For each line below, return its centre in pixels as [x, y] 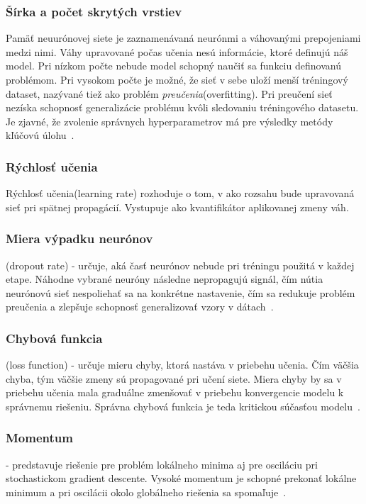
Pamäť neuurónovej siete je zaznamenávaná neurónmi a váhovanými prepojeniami [183, 38]
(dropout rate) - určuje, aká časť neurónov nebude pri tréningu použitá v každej [180, 265]
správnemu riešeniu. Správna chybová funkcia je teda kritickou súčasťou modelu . [183, 406]
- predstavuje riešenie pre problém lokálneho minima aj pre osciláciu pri [162, 464]
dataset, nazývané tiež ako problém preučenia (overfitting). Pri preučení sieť [169, 93]
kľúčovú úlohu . [40, 135]
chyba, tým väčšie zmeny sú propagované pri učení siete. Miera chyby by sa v [174, 378]
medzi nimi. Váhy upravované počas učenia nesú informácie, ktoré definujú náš [177, 51]
